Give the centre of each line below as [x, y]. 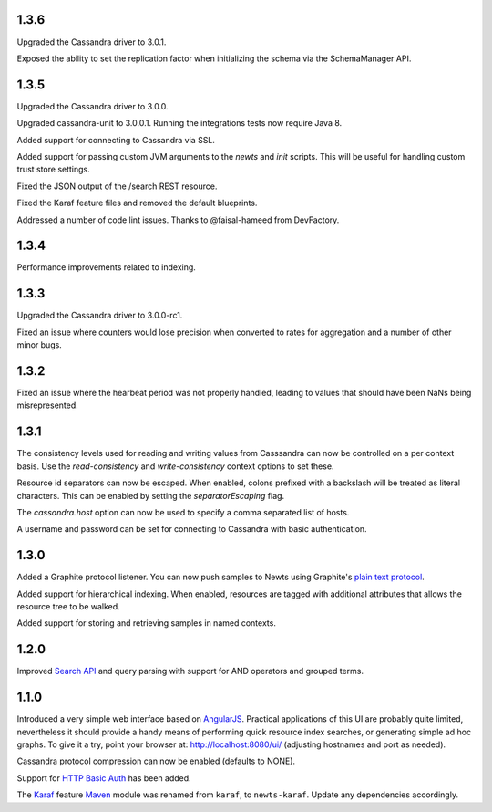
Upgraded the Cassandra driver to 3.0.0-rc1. [100, 316]
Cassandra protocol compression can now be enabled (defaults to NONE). [156, 761]
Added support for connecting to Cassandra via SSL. [116, 140]
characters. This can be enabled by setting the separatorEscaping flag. [151, 495]
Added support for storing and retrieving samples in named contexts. [147, 623]
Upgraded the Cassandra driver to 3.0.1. [92, 42]
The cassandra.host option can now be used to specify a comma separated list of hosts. [183, 512]
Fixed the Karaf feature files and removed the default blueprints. [137, 203]
